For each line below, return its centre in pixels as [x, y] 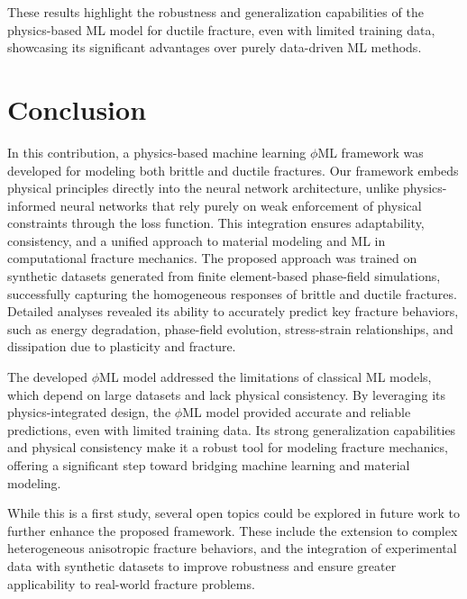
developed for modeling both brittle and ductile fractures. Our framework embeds [233, 170]
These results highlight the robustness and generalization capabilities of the [215, 12]
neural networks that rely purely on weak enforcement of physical [241, 205]
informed [32, 205]
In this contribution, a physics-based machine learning [157, 152]
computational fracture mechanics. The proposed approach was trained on [212, 258]
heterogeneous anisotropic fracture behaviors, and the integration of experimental [232, 548]
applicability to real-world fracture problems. [131, 583]
